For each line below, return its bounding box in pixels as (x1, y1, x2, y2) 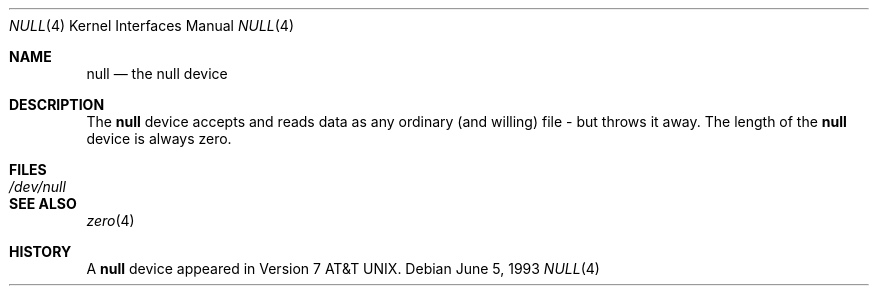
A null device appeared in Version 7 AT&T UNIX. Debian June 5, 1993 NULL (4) (86, 260, 600, 277)
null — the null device (86, 65, 228, 82)
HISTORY (9, 243, 72, 260)
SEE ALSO (9, 195, 77, 212)
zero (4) (86, 212, 135, 229)
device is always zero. (86, 130, 232, 147)
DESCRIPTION (9, 96, 105, 113)
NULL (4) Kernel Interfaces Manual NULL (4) (9, 17, 295, 34)
